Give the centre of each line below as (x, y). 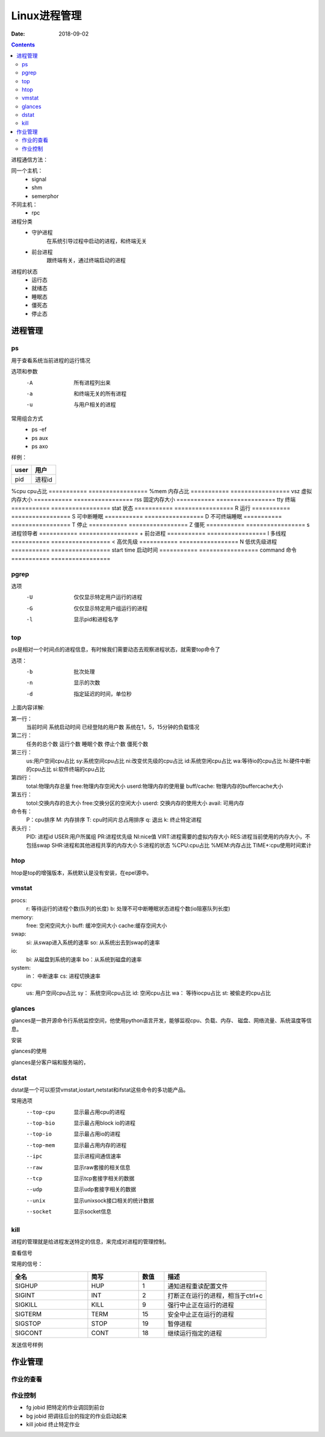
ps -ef (39, 429)
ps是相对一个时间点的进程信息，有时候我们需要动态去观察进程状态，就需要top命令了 (116, 649)
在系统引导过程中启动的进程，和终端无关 (97, 241)
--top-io (39, 1134)
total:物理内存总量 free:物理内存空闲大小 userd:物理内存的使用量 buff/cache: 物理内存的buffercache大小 (155, 786)
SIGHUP (26, 1286)
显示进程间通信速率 (97, 1156)
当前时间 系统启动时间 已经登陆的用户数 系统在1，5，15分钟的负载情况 (113, 727)
